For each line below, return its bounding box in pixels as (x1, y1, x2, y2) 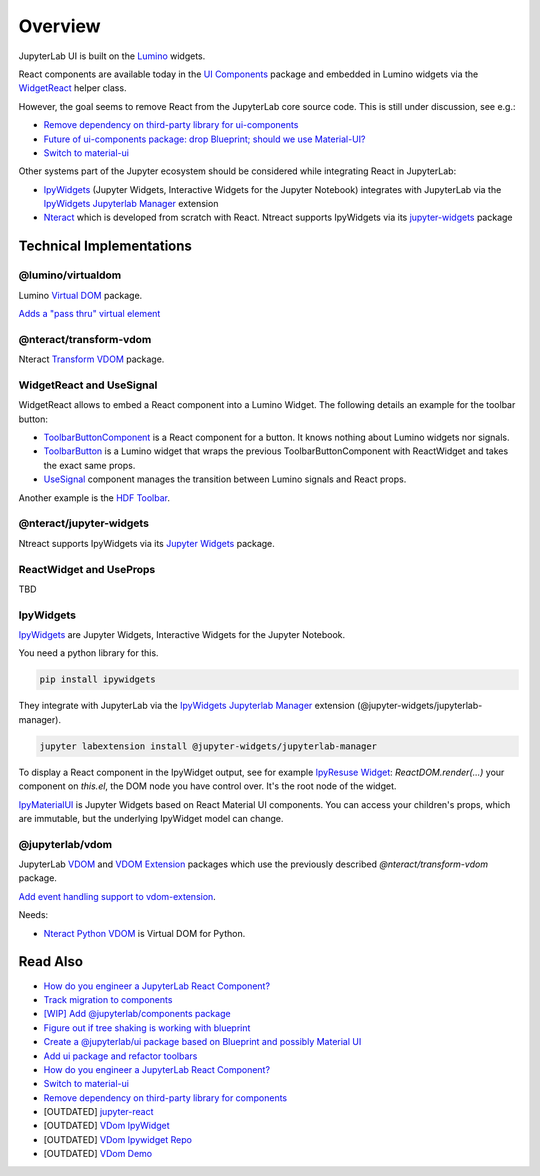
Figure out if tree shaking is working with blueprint (43, 1021, 251, 1034)
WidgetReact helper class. (18, 82, 127, 94)
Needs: (18, 909, 49, 921)
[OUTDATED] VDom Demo (43, 1148, 153, 1160)
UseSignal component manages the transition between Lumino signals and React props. (43, 473, 407, 485)
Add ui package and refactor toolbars (43, 1050, 198, 1062)
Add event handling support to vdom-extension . (18, 890, 217, 902)
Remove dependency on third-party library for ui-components (43, 119, 299, 131)
